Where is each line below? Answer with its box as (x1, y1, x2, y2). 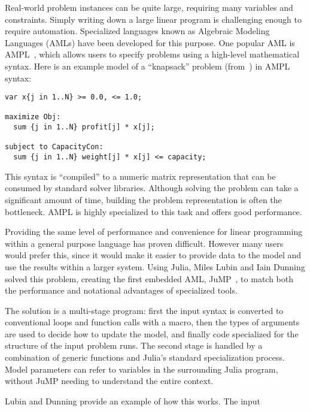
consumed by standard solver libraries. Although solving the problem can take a (5, 182, 299, 194)
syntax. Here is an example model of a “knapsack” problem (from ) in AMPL (5, 59, 290, 72)
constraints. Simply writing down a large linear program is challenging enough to (5, 13, 302, 25)
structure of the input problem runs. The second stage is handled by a (5, 339, 263, 352)
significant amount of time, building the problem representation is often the (5, 193, 282, 205)
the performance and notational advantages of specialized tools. (5, 284, 238, 297)
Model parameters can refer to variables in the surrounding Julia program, (5, 362, 278, 375)
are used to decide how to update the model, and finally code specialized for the (5, 327, 299, 340)
